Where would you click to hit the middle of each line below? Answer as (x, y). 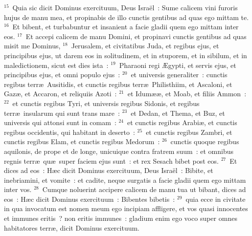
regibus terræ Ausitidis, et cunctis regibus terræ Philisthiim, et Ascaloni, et (118, 84)
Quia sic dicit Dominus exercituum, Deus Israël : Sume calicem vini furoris (125, 7)
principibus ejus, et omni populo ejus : (62, 75)
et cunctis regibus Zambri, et (189, 132)
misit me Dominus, (32, 46)
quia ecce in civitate (216, 199)
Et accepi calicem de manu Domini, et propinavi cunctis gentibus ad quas (136, 36)
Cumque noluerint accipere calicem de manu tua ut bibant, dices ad (144, 189)
